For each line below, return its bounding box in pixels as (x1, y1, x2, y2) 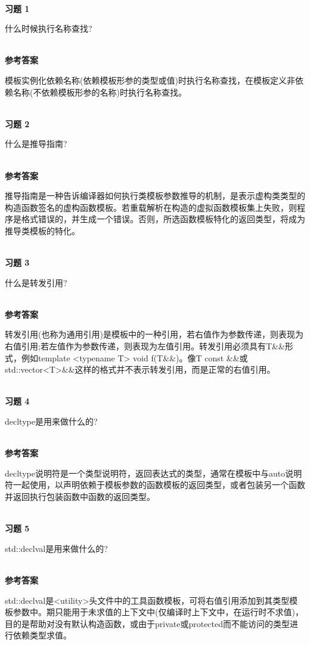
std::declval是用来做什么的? (5, 542, 108, 554)
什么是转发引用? (5, 276, 67, 288)
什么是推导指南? (5, 137, 67, 150)
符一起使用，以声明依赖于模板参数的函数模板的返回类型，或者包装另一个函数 (5, 478, 305, 491)
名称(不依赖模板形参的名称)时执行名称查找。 (13, 85, 187, 98)
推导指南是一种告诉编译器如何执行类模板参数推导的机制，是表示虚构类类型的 (5, 189, 305, 202)
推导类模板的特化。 (5, 224, 80, 236)
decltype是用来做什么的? (5, 415, 98, 428)
